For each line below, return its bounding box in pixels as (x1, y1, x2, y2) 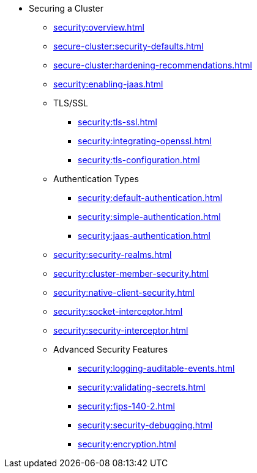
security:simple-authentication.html (78, 211, 221, 222)
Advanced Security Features (53, 344, 168, 354)
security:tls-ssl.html (78, 117, 157, 127)
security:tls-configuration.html (78, 155, 200, 165)
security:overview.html (53, 22, 144, 32)
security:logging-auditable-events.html (78, 363, 235, 373)
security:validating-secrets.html (78, 382, 206, 392)
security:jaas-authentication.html (78, 230, 210, 241)
